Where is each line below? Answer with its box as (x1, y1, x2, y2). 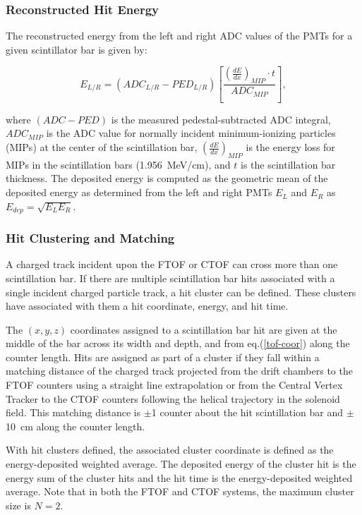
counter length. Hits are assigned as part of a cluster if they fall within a (6, 349, 320, 364)
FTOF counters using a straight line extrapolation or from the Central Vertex (6, 377, 343, 392)
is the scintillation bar (240, 157, 336, 171)
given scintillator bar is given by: (6, 42, 147, 56)
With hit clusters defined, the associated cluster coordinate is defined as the (6, 442, 334, 457)
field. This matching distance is (6, 405, 141, 420)
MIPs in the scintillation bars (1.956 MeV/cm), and (6, 157, 231, 171)
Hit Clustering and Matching (6, 229, 175, 247)
